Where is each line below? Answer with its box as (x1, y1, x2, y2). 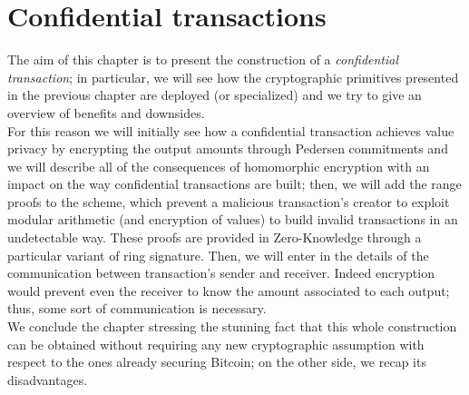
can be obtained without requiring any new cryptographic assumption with (7, 334, 425, 353)
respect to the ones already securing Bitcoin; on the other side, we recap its (7, 352, 426, 371)
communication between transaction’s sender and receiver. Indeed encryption (7, 263, 435, 282)
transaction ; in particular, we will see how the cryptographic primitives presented (7, 67, 459, 86)
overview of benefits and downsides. (7, 103, 205, 122)
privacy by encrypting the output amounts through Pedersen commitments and (7, 139, 448, 158)
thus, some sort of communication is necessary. (7, 299, 267, 318)
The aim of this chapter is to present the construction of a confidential (7, 50, 399, 69)
